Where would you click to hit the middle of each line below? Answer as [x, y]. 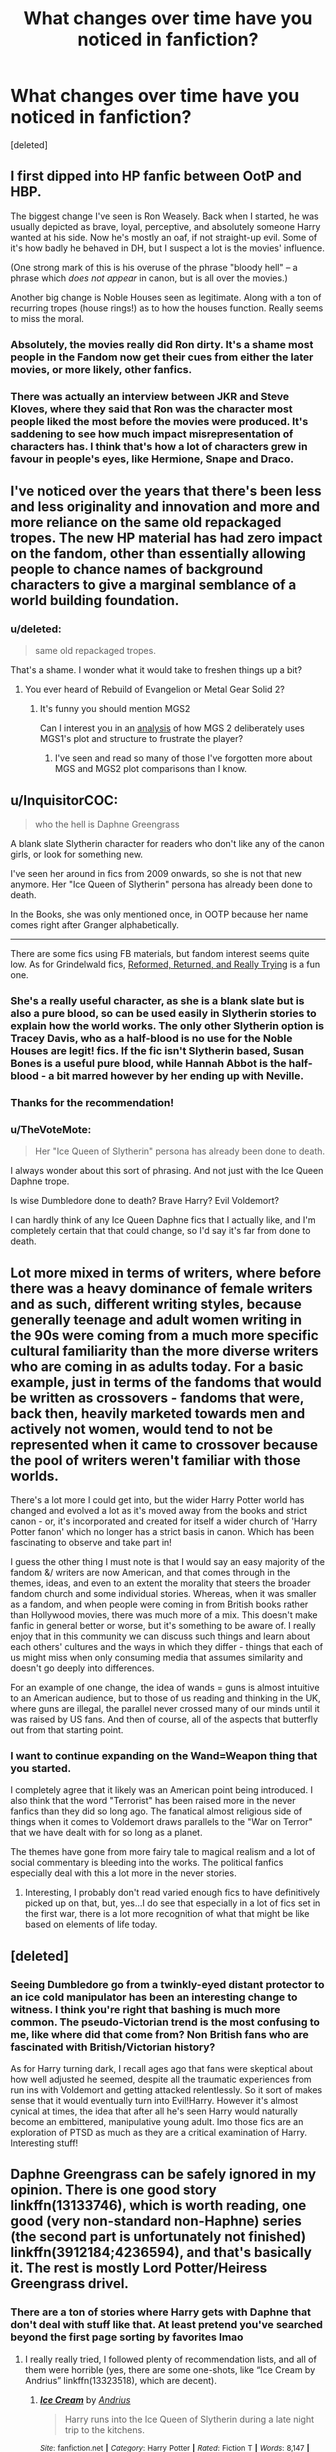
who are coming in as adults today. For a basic [157, 1366]
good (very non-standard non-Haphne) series [156, 2221]
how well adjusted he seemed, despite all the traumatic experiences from [161, 2079]
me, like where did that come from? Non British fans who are [159, 2034]
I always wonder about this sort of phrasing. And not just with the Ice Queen [167, 1171]
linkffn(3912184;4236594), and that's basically [161, 2252]
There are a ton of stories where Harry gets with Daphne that [161, 2312]
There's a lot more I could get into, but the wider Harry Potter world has [157, 1500]
